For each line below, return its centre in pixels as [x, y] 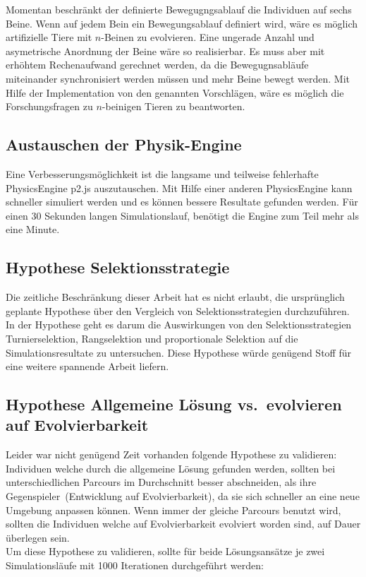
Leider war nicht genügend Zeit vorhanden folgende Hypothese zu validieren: [171, 454]
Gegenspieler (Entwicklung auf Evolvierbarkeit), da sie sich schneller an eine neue [183, 496]
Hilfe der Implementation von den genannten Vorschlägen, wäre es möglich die [175, 92]
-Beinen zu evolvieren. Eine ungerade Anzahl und [208, 37]
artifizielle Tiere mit [49, 37]
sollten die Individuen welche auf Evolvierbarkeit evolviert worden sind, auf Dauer [183, 524]
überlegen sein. [38, 537]
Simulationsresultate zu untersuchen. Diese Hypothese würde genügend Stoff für [178, 352]
